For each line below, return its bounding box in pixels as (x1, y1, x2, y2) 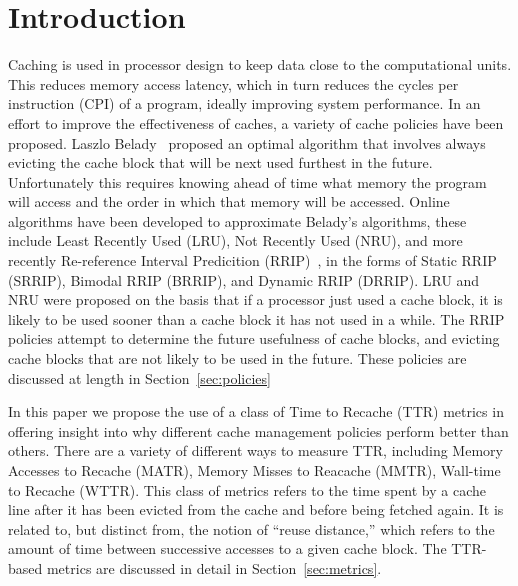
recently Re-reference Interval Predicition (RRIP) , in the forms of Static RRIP (8, 250, 497, 271)
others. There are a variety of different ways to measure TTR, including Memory (8, 440, 503, 461)
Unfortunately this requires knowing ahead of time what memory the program (8, 171, 487, 192)
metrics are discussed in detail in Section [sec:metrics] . (46, 557, 382, 578)
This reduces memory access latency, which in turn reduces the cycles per (8, 73, 459, 94)
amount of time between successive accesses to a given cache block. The (8, 538, 447, 559)
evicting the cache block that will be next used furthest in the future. (8, 152, 433, 173)
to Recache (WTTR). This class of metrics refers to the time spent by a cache (8, 479, 487, 500)
